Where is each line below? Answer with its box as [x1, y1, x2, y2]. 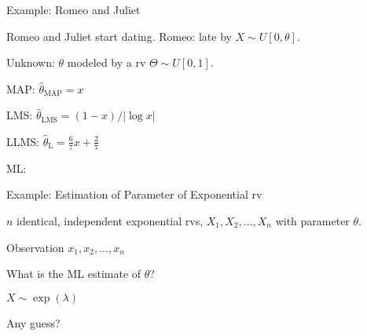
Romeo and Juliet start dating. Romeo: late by [6, 27, 232, 44]
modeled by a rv [67, 54, 146, 71]
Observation [6, 239, 64, 255]
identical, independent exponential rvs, [17, 212, 204, 228]
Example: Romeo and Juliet [6, 2, 141, 17]
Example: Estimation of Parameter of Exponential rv [6, 186, 262, 203]
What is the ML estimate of [6, 265, 141, 282]
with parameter [275, 212, 350, 228]
